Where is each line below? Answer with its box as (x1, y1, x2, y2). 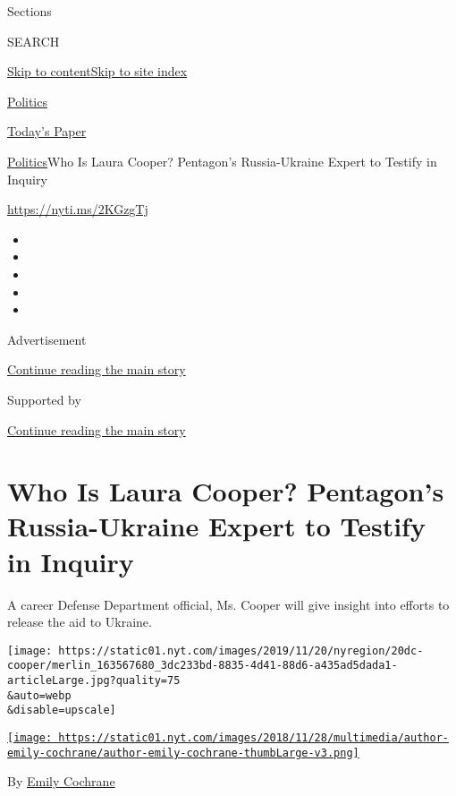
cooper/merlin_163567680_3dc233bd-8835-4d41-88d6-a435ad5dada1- (7, 659, 398, 672)
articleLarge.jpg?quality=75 (7, 674, 181, 688)
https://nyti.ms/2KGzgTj (7, 200, 148, 218)
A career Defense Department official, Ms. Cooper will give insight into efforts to (7, 595, 450, 613)
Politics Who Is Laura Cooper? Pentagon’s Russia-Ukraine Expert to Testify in (7, 151, 437, 170)
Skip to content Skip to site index (7, 62, 188, 81)
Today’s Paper (7, 122, 87, 141)
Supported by (7, 389, 81, 408)
